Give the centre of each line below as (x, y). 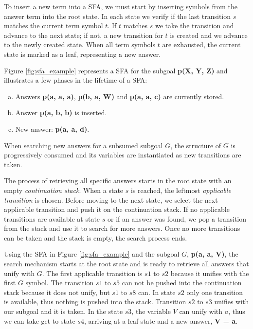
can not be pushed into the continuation (182, 283)
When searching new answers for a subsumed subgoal (83, 145)
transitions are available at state (52, 218)
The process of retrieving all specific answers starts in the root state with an (118, 181)
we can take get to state (40, 320)
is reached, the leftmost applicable (181, 190)
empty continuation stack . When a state (64, 190)
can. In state (157, 292)
